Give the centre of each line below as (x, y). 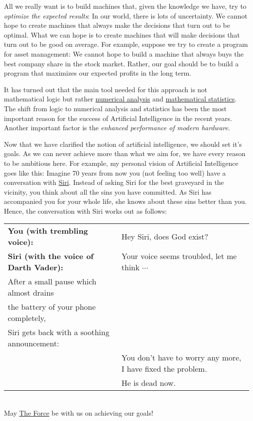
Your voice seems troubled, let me (179, 256)
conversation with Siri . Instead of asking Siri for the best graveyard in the (114, 182)
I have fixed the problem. (164, 369)
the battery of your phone (52, 307)
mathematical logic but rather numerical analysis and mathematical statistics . (120, 99)
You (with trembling (48, 231)
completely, (27, 318)
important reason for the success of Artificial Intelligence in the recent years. (118, 118)
